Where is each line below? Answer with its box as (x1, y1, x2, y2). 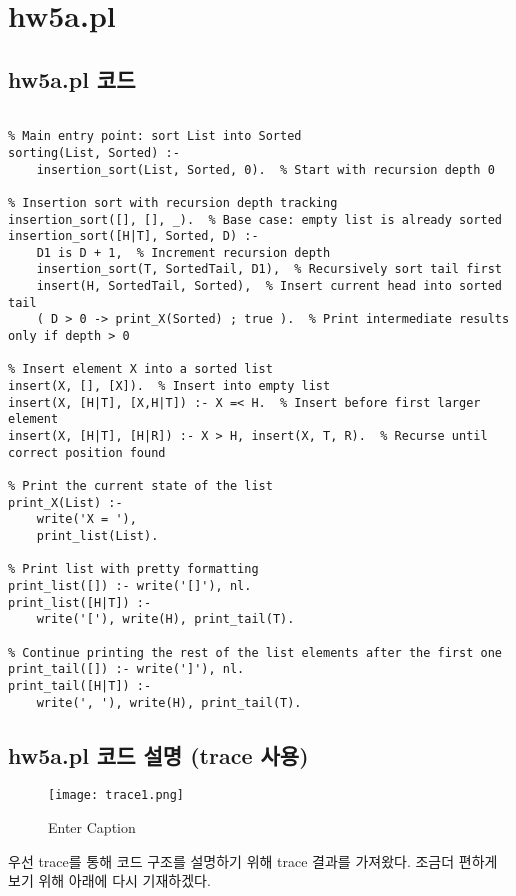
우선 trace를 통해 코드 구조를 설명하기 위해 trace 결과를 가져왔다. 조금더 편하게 (8, 850, 498, 871)
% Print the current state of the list (8, 479, 273, 494)
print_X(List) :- (8, 495, 123, 510)
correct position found (8, 445, 166, 460)
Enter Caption (48, 817, 136, 838)
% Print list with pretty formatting (8, 562, 259, 577)
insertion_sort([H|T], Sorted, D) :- (8, 229, 259, 244)
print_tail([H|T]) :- (8, 678, 152, 693)
